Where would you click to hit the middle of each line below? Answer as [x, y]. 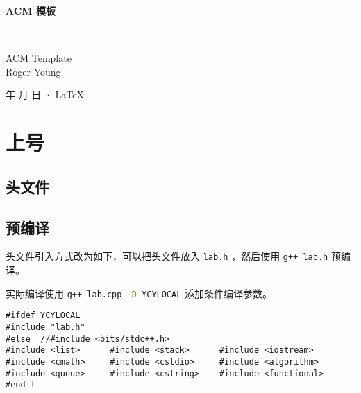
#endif [20, 385]
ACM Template [39, 58]
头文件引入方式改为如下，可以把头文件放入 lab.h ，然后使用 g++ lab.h [167, 256]
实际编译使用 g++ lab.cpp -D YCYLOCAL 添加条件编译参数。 [139, 293]
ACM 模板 [31, 10]
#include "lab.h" [45, 327]
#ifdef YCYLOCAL [43, 316]
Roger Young [33, 71]
